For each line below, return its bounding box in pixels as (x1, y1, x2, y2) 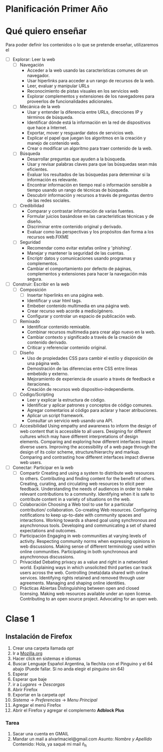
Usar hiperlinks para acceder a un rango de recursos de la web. (27, 78, 155, 84)
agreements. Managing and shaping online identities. (19, 580, 126, 586)
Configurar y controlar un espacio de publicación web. (27, 313, 136, 319)
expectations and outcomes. (19, 528, 77, 534)
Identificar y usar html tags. (27, 297, 82, 303)
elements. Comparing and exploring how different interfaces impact (19, 439, 156, 444)
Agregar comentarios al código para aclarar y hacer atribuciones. (27, 407, 158, 413)
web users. (19, 459, 42, 465)
